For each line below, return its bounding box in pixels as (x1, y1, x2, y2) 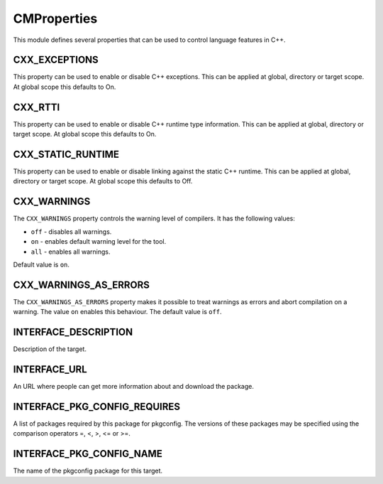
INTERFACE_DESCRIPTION (13, 326, 133, 338)
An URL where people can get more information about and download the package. (13, 382, 255, 391)
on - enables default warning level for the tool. (30, 237, 167, 246)
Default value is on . (13, 260, 70, 269)
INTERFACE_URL (13, 363, 88, 375)
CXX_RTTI (13, 101, 60, 113)
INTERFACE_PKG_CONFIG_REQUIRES (13, 400, 181, 412)
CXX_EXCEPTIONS (13, 54, 99, 66)
